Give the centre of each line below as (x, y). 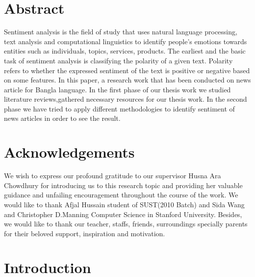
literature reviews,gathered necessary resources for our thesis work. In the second (126, 99)
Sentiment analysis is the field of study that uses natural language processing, (121, 32)
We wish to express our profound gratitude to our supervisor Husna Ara (113, 176)
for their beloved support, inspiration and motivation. (85, 233)
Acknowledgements (69, 152)
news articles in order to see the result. (62, 118)
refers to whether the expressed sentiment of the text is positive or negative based (127, 70)
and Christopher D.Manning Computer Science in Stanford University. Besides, (123, 214)
